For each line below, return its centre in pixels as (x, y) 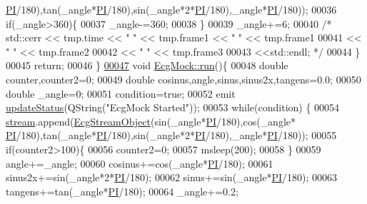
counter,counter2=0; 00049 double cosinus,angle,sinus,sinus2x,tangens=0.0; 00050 (183, 79)
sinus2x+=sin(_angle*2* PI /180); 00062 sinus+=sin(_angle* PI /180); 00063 (172, 177)
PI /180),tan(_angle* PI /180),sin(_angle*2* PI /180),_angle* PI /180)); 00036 (171, 9)
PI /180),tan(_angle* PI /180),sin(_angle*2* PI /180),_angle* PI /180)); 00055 (171, 135)
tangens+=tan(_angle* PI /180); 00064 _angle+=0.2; (122, 191)
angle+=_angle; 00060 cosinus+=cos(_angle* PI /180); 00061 (140, 163)
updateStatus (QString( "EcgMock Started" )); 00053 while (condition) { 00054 (173, 107)
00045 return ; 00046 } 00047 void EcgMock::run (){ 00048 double (147, 65)
